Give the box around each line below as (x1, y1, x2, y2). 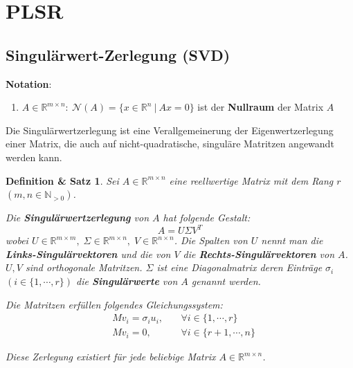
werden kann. (6, 149, 62, 164)
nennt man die (261, 233, 323, 248)
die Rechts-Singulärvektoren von (183, 246, 335, 261)
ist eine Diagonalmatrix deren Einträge (156, 260, 323, 275)
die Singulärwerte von (76, 274, 178, 288)
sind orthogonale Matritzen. (25, 260, 143, 275)
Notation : (6, 76, 52, 91)
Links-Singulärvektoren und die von (6, 246, 171, 261)
